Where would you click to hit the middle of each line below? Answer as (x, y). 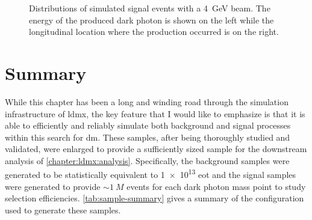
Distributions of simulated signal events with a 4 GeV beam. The (150, 8)
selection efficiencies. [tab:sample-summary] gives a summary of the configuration (154, 198)
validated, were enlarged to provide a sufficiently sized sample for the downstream (156, 149)
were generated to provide (53, 186)
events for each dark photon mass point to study (216, 186)
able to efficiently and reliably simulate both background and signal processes (148, 125)
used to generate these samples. (63, 209)
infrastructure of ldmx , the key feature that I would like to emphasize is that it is (155, 113)
